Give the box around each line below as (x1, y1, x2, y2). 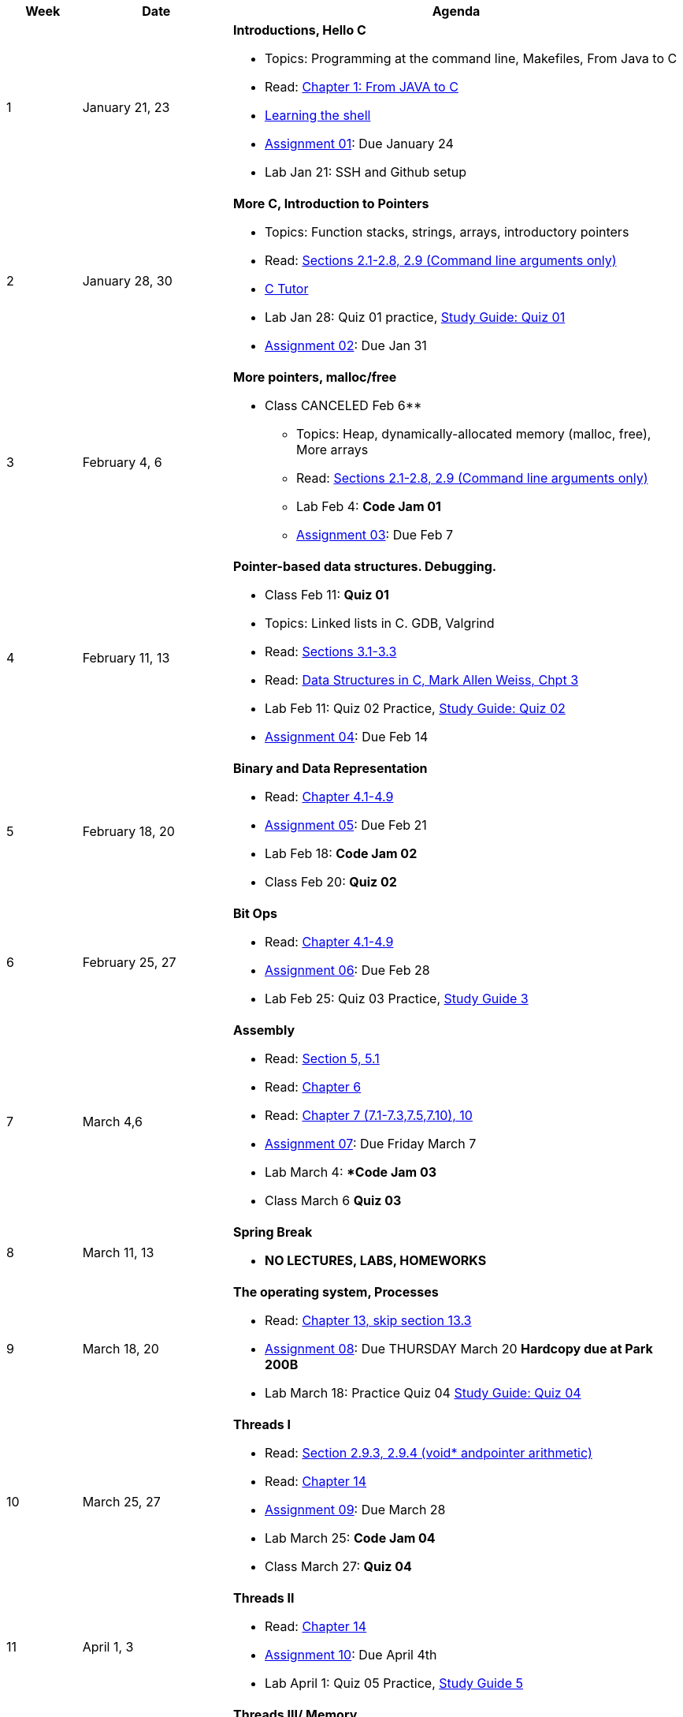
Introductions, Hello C (232, 22, 366, 38)
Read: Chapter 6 (264, 1079, 362, 1095)
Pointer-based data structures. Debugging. (232, 558, 497, 574)
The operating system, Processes (232, 1284, 439, 1300)
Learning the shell (264, 107, 371, 123)
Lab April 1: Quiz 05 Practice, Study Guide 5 (264, 1675, 523, 1691)
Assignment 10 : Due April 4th (264, 1647, 437, 1663)
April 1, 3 (82, 1639, 134, 1655)
